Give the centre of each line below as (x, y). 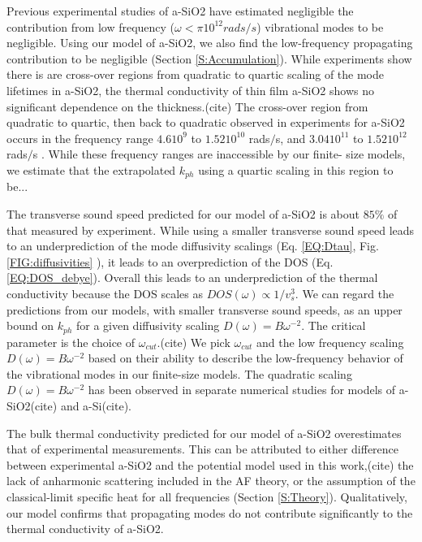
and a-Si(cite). (96, 405)
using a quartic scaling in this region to (296, 169)
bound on (30, 325)
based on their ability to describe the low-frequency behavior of (245, 358)
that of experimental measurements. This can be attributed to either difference (203, 449)
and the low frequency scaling (330, 342)
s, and (291, 138)
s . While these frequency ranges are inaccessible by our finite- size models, (219, 154)
